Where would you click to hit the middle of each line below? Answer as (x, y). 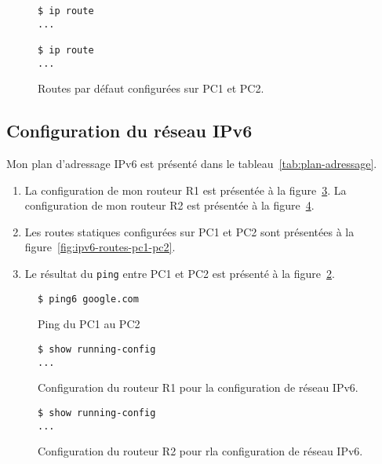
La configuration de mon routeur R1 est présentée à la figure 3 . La (186, 190)
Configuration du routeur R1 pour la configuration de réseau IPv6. (198, 387)
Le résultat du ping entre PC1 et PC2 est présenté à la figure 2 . (180, 274)
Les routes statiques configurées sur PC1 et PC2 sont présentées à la (189, 231)
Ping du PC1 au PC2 (89, 324)
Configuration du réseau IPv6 (129, 131)
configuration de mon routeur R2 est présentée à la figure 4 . (169, 205)
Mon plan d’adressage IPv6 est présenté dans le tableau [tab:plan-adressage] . (192, 164)
